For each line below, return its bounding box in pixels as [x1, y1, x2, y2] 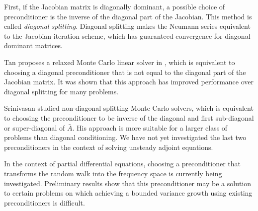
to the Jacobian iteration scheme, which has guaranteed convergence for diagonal [4, 30, 251, 41]
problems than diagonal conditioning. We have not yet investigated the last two [4, 132, 247, 142]
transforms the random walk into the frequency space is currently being [4, 168, 222, 178]
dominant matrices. [4, 40, 63, 51]
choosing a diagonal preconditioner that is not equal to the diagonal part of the [4, 67, 246, 77]
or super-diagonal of [4, 122, 65, 133]
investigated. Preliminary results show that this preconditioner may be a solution [4, 178, 252, 188]
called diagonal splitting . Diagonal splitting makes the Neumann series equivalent [4, 21, 251, 31]
